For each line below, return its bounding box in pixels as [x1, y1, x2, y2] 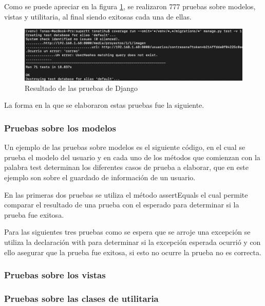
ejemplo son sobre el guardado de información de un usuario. [4, 172, 196, 182]
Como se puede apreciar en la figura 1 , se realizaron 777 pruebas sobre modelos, [4, 1, 256, 11]
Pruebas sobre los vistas [4, 269, 106, 281]
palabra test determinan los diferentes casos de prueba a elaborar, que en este [4, 162, 249, 173]
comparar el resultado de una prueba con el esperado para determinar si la [4, 199, 239, 210]
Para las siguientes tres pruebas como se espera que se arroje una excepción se [4, 226, 251, 237]
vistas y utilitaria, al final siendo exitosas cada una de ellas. [4, 11, 192, 22]
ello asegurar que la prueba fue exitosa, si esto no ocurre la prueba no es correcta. [4, 246, 261, 257]
